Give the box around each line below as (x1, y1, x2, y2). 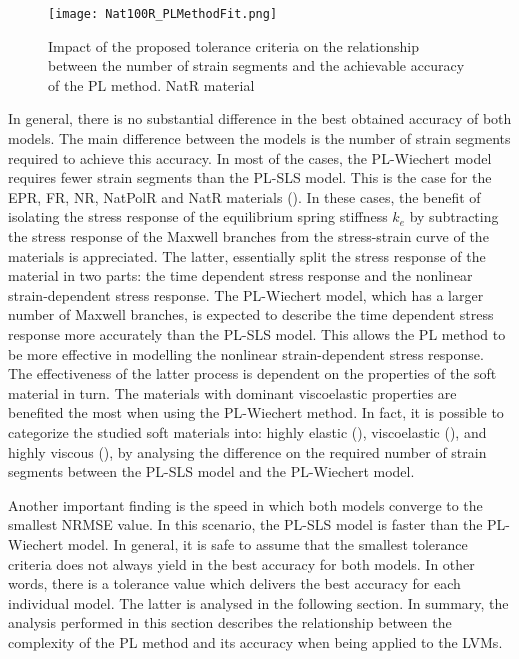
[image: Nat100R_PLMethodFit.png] (48, 7, 278, 21)
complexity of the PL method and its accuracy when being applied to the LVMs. (8, 631, 503, 652)
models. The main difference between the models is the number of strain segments (8, 128, 511, 149)
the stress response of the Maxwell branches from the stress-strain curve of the (8, 226, 489, 246)
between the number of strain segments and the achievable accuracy (48, 55, 465, 76)
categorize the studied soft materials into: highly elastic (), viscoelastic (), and (8, 421, 487, 442)
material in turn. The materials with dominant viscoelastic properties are (8, 382, 457, 403)
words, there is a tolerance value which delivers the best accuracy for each (8, 573, 461, 594)
